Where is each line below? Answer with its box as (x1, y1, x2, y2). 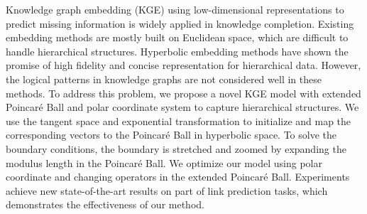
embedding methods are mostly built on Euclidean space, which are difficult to (6, 30, 349, 45)
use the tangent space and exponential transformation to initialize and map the (6, 113, 351, 128)
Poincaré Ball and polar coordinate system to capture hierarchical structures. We (6, 100, 359, 114)
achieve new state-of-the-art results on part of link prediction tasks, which (6, 183, 328, 198)
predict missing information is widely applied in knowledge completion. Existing (6, 16, 354, 31)
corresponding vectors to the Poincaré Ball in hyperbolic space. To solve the (6, 127, 336, 142)
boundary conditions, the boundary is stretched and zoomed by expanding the (6, 141, 346, 156)
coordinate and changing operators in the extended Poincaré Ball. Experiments (6, 169, 350, 184)
